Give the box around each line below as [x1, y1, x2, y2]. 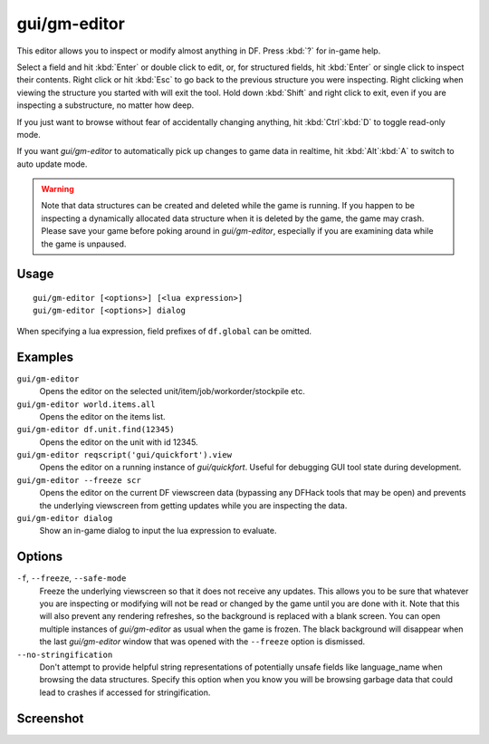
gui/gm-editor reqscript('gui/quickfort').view [16, 449, 233, 460]
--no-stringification [16, 649, 113, 660]
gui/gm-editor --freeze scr [16, 475, 142, 485]
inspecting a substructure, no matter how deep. [16, 100, 195, 111]
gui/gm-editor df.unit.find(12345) [16, 424, 176, 435]
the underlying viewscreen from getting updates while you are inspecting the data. [39, 499, 348, 511]
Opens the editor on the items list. [39, 411, 167, 421]
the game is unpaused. [41, 238, 127, 249]
